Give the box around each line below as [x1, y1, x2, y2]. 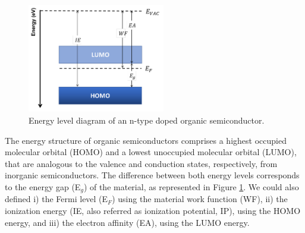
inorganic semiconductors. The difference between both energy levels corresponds [5, 169, 300, 181]
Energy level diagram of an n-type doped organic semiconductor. [29, 114, 265, 126]
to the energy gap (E [5, 180, 81, 193]
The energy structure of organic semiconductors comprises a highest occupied [5, 134, 287, 146]
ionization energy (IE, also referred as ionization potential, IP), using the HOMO [5, 204, 301, 216]
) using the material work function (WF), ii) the [112, 193, 288, 205]
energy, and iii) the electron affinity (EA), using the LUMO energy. [5, 216, 250, 228]
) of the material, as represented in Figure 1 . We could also [83, 180, 299, 193]
